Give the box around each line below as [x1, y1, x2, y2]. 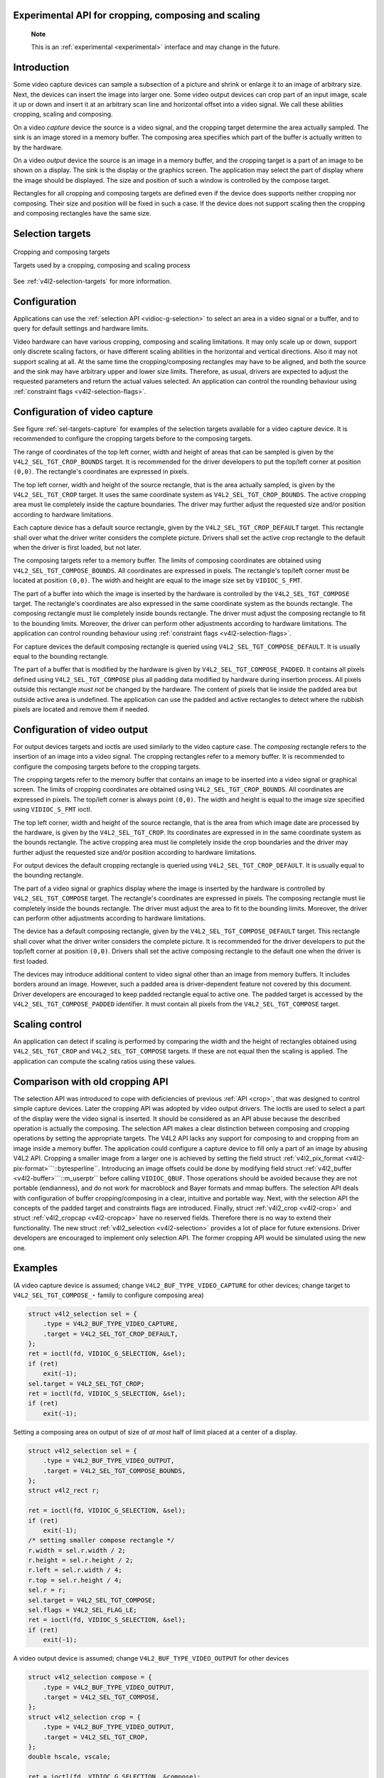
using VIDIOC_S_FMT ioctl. [13, 805, 92, 814]
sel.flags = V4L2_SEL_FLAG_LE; [28, 1606, 138, 1614]
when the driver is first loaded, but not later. [13, 543, 142, 552]
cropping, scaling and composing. [13, 110, 113, 119]
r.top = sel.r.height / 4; [28, 1576, 122, 1584]
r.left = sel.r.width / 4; [28, 1566, 122, 1575]
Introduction [13, 61, 70, 74]
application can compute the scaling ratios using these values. [13, 1057, 196, 1065]
